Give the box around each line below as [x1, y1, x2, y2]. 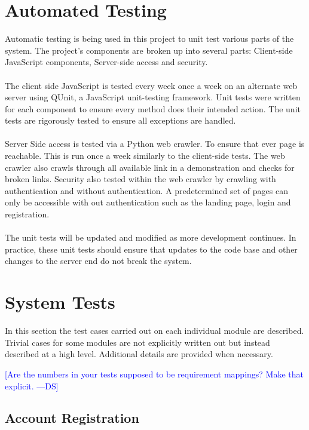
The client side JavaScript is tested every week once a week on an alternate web [5, 79, 298, 91]
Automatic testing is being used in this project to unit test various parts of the [5, 32, 294, 45]
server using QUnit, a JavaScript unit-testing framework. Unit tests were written [5, 91, 301, 103]
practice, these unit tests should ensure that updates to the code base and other [5, 242, 298, 255]
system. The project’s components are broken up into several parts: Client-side [5, 44, 293, 56]
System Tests [5, 290, 115, 314]
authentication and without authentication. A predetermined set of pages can [5, 184, 288, 196]
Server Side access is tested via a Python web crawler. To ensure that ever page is [5, 137, 305, 150]
